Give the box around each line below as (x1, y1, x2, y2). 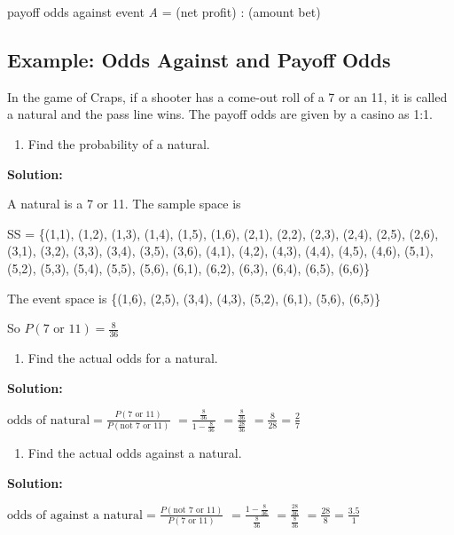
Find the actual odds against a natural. (27, 444, 242, 462)
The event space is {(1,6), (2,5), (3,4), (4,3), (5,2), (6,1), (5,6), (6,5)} (7, 288, 381, 307)
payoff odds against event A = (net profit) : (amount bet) (7, 3, 321, 20)
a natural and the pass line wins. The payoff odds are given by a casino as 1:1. (7, 105, 434, 123)
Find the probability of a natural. (27, 134, 210, 153)
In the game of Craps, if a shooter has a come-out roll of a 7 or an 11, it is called (7, 87, 448, 106)
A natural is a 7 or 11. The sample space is (7, 194, 241, 213)
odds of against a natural (7, 508, 143, 522)
